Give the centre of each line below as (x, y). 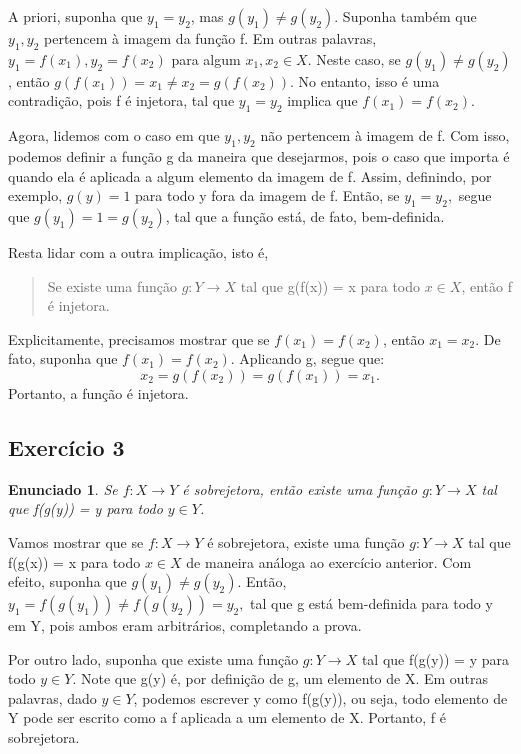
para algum (206, 58)
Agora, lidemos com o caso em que (114, 135)
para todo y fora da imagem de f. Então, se (267, 195)
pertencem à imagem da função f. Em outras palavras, (210, 38)
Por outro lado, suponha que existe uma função (153, 658)
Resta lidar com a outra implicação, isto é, (138, 251)
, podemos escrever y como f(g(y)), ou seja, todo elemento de (320, 697)
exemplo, (35, 195)
